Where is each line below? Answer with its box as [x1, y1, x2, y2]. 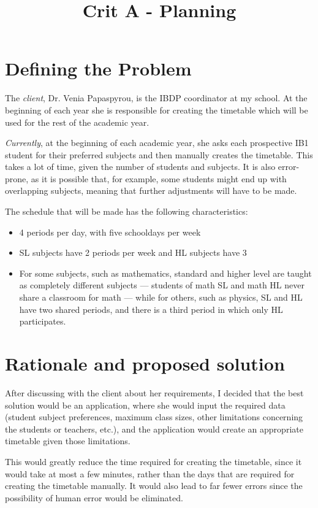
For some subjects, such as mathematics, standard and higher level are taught [19, 266, 312, 279]
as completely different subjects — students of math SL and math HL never [19, 279, 305, 291]
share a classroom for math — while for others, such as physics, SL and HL [19, 291, 303, 304]
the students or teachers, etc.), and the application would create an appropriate [5, 422, 303, 435]
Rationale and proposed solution [5, 351, 285, 375]
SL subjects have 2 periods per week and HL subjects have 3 [19, 246, 247, 259]
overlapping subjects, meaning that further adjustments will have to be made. [5, 184, 297, 197]
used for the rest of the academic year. [5, 115, 150, 128]
